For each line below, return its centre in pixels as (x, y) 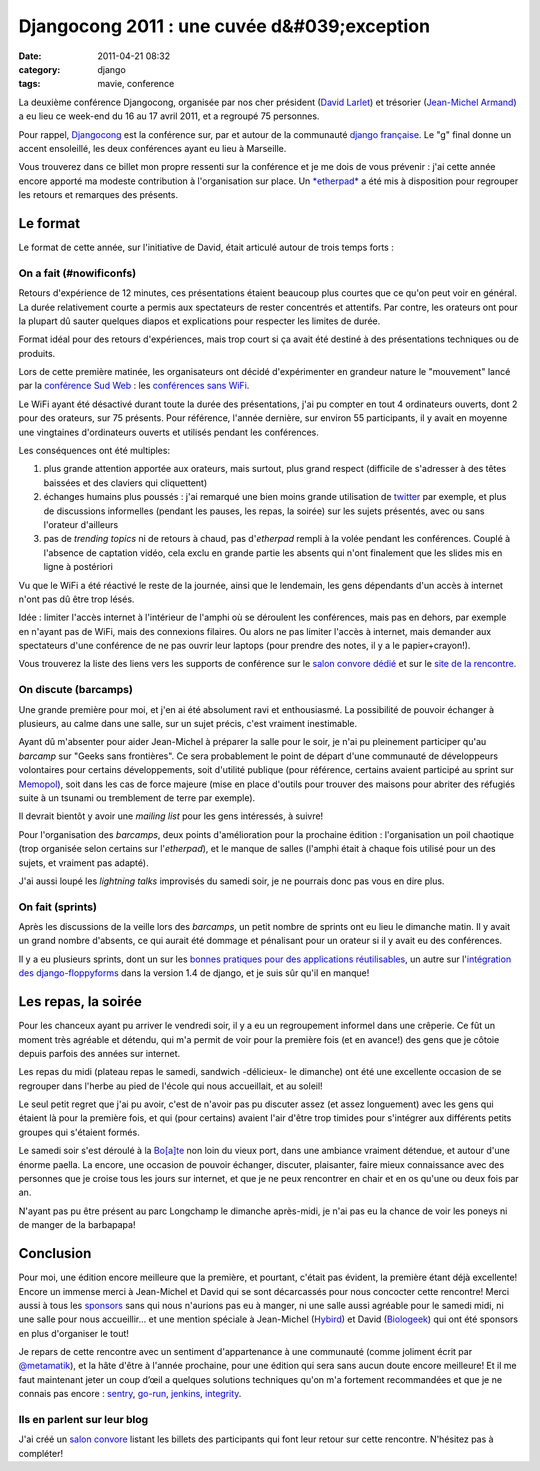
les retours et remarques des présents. (98, 195)
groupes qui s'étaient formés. (79, 1132)
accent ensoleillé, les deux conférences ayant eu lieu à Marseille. (152, 148)
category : (39, 69)
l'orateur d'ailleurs (81, 524)
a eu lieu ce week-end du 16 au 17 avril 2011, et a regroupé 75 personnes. (169, 116)
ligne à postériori (78, 567)
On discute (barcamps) (76, 690)
